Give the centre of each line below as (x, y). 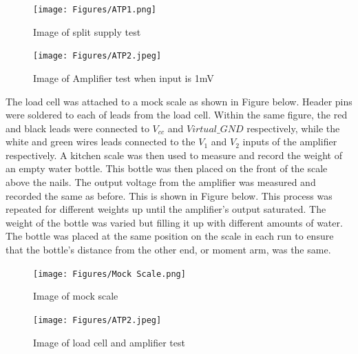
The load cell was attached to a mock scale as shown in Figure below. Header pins (179, 101)
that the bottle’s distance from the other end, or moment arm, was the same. (168, 250)
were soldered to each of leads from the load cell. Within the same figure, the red (177, 115)
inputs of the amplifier (290, 142)
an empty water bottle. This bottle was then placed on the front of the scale (167, 168)
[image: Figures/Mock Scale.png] (109, 274)
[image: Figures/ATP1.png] (95, 10)
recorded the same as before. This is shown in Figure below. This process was (169, 195)
